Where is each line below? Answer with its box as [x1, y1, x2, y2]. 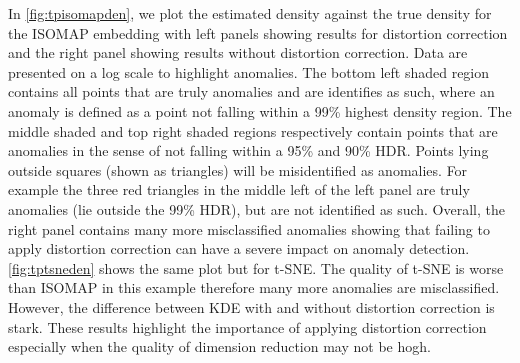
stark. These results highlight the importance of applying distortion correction [8, 316, 487, 337]
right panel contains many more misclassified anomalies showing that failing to [8, 218, 490, 239]
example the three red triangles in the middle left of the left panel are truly [8, 179, 470, 200]
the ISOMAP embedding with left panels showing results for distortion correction [8, 22, 508, 43]
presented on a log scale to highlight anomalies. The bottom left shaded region [8, 61, 490, 82]
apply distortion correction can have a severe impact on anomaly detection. [8, 238, 470, 259]
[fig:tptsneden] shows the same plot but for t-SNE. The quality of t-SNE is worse [8, 257, 504, 278]
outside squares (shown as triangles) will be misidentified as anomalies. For [8, 159, 468, 180]
